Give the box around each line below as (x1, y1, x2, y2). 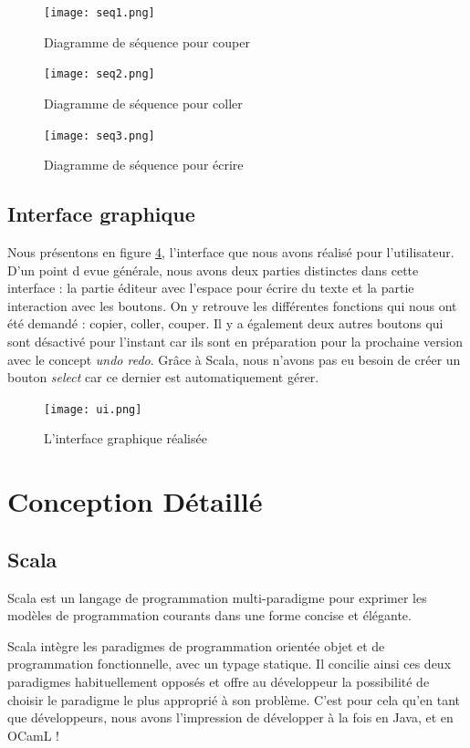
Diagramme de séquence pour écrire (44, 155, 244, 174)
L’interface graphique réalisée (44, 429, 207, 448)
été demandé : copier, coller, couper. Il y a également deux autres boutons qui (7, 314, 444, 333)
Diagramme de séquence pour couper (44, 32, 250, 51)
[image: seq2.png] (44, 68, 155, 81)
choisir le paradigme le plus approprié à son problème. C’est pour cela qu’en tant (7, 690, 460, 709)
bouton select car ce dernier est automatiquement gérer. (7, 368, 319, 387)
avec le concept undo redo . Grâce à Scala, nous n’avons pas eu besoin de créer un (7, 349, 461, 369)
